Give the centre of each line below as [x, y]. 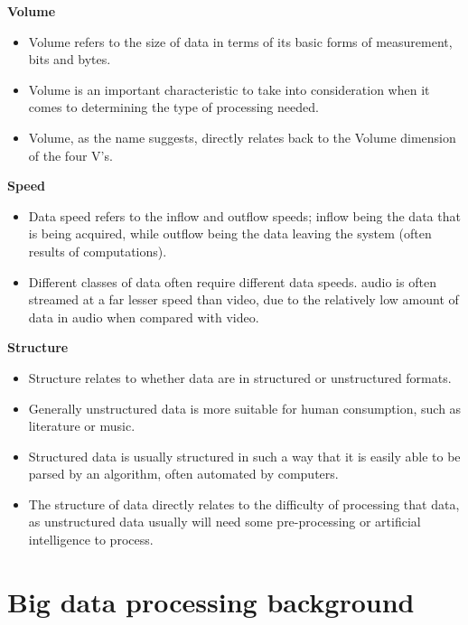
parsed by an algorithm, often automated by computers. [183, 474]
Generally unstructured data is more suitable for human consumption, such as [245, 408]
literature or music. [82, 426]
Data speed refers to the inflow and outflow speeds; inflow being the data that [244, 215]
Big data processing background [211, 601]
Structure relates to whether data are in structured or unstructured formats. [240, 377]
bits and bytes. [70, 59]
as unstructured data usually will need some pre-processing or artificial [225, 522]
